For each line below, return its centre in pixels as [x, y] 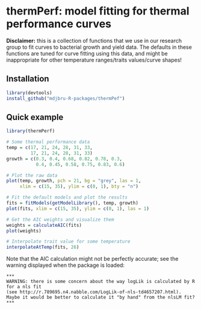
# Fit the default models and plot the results [67, 197]
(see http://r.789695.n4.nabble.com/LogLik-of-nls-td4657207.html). [94, 292]
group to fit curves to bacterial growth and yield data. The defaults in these [99, 47]
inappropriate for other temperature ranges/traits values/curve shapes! [94, 60]
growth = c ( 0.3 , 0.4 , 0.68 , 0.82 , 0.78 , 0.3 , [64, 159]
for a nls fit [24, 287]
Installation [28, 79]
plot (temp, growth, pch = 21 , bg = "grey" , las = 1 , [74, 181]
